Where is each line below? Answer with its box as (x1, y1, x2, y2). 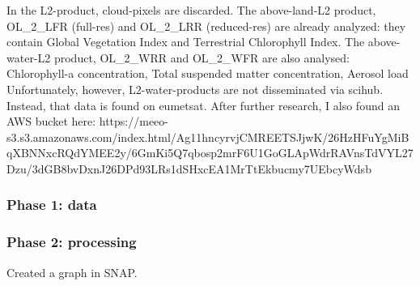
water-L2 (6, 49, 51, 66)
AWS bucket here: (6, 113, 96, 130)
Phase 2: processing (6, 232, 137, 252)
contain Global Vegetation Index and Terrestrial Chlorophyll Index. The (6, 33, 365, 50)
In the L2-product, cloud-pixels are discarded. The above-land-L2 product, (6, 2, 376, 18)
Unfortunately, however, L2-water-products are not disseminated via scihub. (6, 80, 384, 97)
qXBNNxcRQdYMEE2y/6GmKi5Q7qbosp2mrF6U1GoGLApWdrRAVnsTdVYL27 (6, 144, 414, 161)
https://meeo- (99, 113, 168, 130)
